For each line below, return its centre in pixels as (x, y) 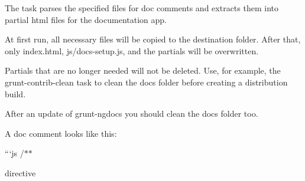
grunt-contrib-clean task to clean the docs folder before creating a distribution (146, 82)
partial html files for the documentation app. (86, 19)
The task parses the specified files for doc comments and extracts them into (142, 8)
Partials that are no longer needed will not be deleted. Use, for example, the (143, 70)
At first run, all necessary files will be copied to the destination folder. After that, (153, 39)
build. (15, 93)
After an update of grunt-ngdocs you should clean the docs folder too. (132, 113)
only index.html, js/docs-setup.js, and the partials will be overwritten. (132, 50)
